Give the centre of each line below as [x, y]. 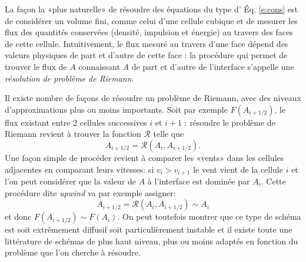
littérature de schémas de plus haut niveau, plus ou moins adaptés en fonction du [152, 241]
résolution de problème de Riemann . [69, 78]
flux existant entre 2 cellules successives [76, 122]
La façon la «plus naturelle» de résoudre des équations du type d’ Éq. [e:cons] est [151, 9]
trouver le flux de [36, 66]
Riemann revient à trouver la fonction [73, 134]
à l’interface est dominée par [199, 181]
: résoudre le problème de [230, 122]
